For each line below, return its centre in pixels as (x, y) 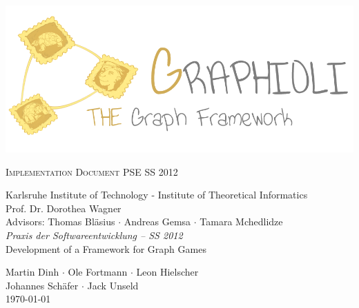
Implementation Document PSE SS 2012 (92, 171)
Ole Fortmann (98, 272)
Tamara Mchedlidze (241, 222)
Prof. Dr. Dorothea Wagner (64, 208)
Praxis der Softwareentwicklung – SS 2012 (94, 235)
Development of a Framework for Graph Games (106, 248)
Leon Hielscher (167, 272)
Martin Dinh (32, 272)
